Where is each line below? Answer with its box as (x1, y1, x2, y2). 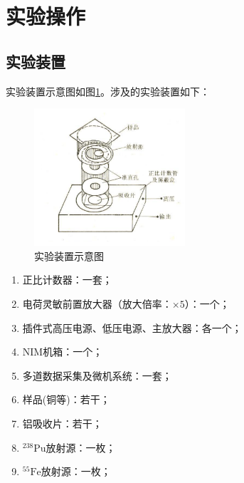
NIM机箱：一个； (22, 344, 103, 359)
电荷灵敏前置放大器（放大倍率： (22, 296, 172, 311)
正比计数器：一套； (22, 272, 112, 287)
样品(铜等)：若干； (22, 392, 110, 407)
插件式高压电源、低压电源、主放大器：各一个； (22, 320, 242, 335)
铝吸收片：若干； (22, 416, 102, 431)
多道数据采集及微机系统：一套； (22, 368, 172, 383)
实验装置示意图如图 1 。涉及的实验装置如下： (6, 83, 210, 98)
